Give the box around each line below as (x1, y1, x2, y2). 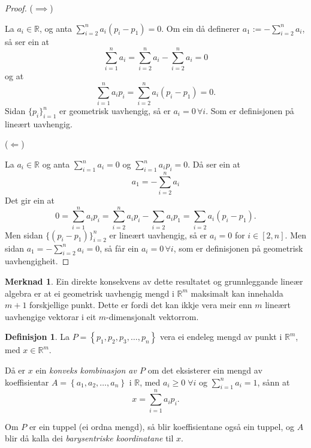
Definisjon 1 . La (5, 330, 70, 343)
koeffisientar (5, 375, 49, 388)
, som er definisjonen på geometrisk (173, 241, 303, 254)
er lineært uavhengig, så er (109, 228, 207, 241)
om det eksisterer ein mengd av (147, 364, 262, 377)
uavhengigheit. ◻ (5, 255, 70, 267)
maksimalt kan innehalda (191, 286, 283, 299)
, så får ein (99, 241, 139, 254)
